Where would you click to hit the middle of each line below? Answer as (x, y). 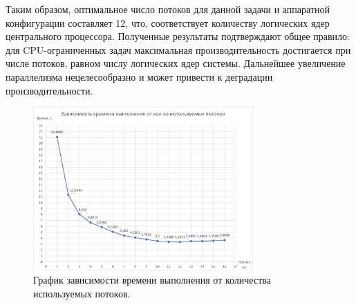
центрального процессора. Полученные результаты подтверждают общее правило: (178, 36)
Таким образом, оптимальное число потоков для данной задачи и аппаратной (168, 9)
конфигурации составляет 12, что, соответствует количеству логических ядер (168, 22)
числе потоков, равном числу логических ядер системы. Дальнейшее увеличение (176, 63)
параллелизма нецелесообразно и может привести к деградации (139, 76)
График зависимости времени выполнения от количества (152, 280)
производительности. (49, 90)
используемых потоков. (82, 293)
